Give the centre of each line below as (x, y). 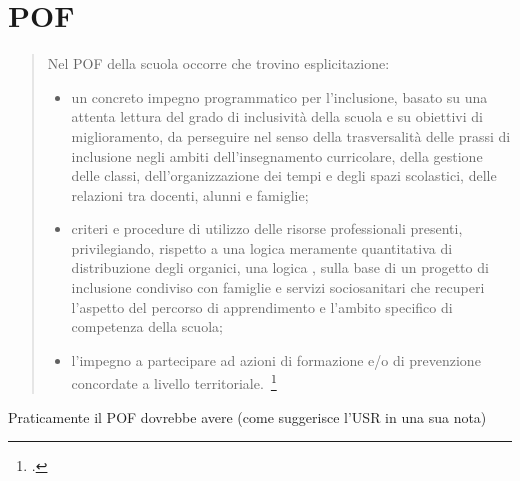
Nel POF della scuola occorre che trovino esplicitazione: (218, 63)
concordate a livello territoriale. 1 (174, 382)
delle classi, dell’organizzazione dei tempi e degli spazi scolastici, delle (284, 175)
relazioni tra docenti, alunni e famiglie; (190, 194)
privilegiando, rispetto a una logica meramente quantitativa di (262, 247)
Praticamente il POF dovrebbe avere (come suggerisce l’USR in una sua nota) (247, 416)
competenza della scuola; (147, 326)
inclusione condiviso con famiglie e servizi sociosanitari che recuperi (278, 287)
